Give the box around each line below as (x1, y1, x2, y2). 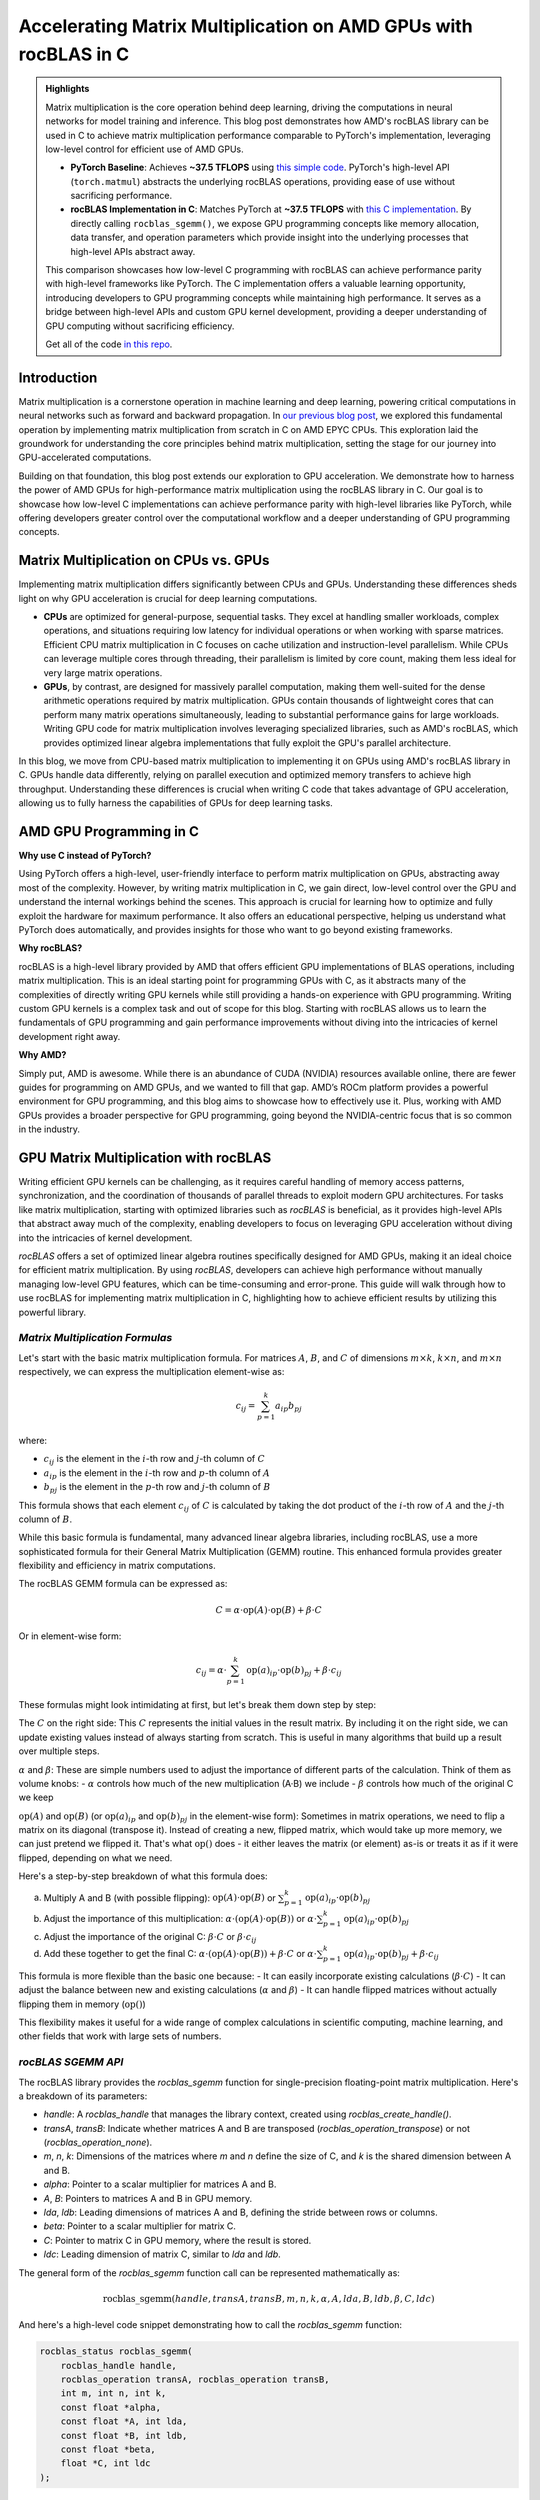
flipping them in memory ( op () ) (18, 1998, 147, 2010)
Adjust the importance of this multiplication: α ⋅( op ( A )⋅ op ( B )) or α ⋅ (43, 1913, 317, 1925)
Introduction (18, 369, 98, 386)
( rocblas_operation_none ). (43, 2136, 153, 2149)
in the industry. (18, 1123, 80, 1135)
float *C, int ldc (60, 2458, 151, 2469)
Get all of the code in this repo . (45, 338, 173, 350)
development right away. (18, 1030, 121, 1042)
